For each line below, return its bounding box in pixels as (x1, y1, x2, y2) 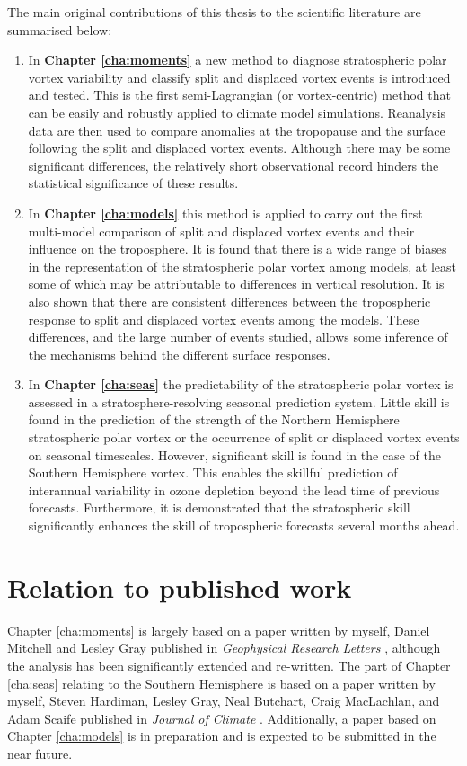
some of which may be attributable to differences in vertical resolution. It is (28, 274, 445, 293)
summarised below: (7, 20, 112, 39)
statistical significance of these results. (28, 174, 239, 192)
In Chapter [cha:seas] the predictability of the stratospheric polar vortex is (28, 375, 454, 394)
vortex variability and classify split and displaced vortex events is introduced (28, 67, 451, 86)
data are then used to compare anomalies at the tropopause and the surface (28, 120, 445, 139)
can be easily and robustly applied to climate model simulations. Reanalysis (28, 102, 446, 121)
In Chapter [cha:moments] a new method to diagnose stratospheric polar (28, 50, 447, 69)
